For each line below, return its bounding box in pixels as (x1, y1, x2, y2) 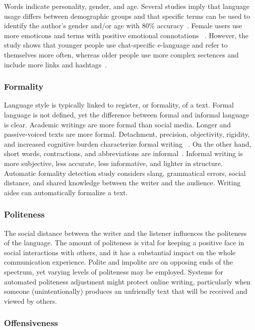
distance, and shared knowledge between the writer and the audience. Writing (4, 177, 241, 188)
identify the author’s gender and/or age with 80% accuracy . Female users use (4, 20, 242, 31)
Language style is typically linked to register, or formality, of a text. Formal (4, 100, 234, 110)
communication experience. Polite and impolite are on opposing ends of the (4, 257, 233, 267)
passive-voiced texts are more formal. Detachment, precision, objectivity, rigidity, (4, 129, 250, 139)
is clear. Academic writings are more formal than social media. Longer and (4, 119, 231, 129)
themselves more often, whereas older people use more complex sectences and (4, 49, 239, 59)
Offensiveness (4, 317, 58, 329)
